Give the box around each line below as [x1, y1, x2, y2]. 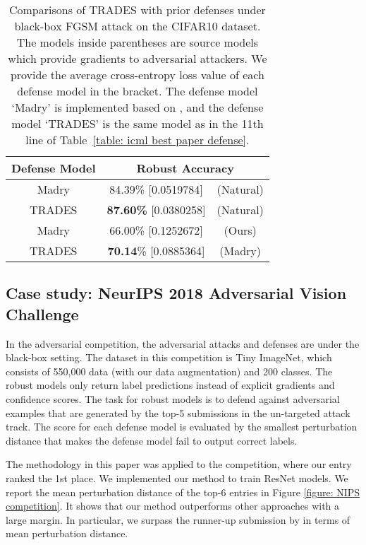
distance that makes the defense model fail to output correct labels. [6, 433, 298, 447]
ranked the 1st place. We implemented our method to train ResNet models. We [6, 470, 348, 485]
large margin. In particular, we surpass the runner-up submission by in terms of [6, 512, 350, 527]
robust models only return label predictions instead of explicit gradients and [6, 377, 335, 392]
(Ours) [224, 222, 257, 238]
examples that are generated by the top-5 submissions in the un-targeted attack [6, 405, 350, 420]
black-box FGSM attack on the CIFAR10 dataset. [14, 18, 261, 34]
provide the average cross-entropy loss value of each [10, 66, 264, 83]
